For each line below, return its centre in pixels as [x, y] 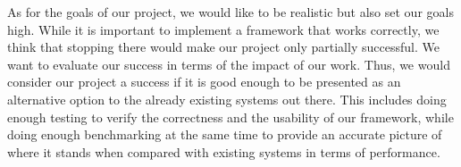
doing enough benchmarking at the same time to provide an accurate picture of [225, 134]
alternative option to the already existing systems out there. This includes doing [227, 99]
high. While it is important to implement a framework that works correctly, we [223, 29]
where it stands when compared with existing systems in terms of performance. [224, 151]
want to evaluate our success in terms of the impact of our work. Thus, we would [229, 64]
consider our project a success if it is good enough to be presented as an [204, 82]
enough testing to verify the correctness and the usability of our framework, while [230, 117]
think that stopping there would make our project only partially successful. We [223, 47]
